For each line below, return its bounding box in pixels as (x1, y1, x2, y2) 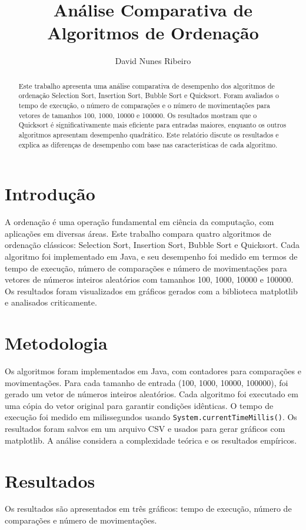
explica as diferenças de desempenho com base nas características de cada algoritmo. (18, 139, 278, 149)
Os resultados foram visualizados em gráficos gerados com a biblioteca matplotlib (5, 284, 298, 297)
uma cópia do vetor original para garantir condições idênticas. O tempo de (5, 399, 274, 411)
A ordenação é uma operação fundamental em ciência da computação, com (5, 216, 274, 228)
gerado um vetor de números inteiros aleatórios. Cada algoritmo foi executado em (5, 388, 298, 400)
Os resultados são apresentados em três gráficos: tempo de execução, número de (5, 502, 292, 515)
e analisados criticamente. (5, 296, 97, 308)
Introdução (5, 182, 95, 206)
